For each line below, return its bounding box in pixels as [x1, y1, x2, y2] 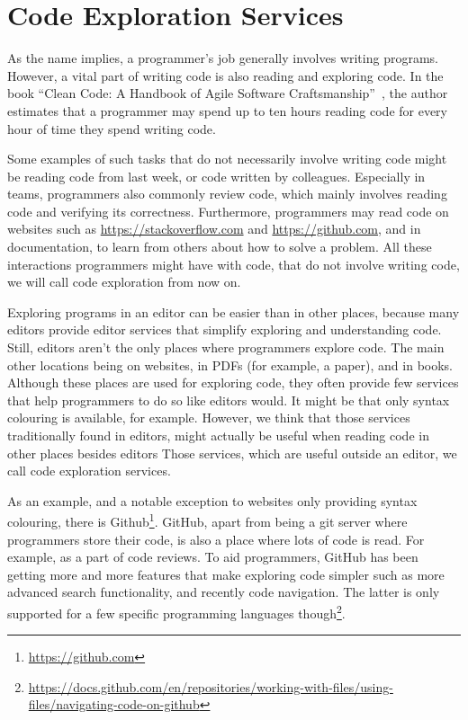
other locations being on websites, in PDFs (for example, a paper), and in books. [7, 355, 454, 374]
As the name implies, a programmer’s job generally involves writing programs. [7, 49, 438, 67]
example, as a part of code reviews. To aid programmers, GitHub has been [7, 547, 418, 566]
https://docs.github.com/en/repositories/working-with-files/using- [28, 677, 393, 696]
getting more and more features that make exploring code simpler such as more [7, 564, 445, 583]
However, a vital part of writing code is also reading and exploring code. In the [7, 66, 444, 84]
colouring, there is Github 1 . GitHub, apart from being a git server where [7, 510, 408, 531]
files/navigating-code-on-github [28, 695, 200, 714]
